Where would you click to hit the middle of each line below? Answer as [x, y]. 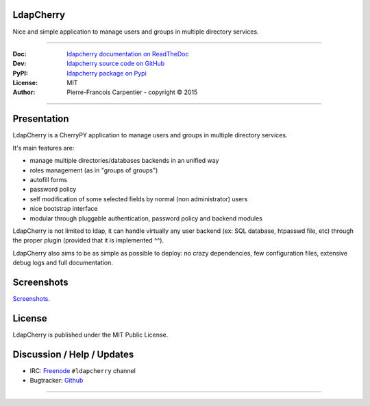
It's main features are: [44, 148]
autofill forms [49, 179]
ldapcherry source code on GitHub [116, 64]
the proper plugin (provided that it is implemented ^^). [88, 240]
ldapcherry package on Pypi [107, 73]
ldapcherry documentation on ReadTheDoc [128, 54]
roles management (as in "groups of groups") [94, 170]
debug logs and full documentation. [63, 263]
